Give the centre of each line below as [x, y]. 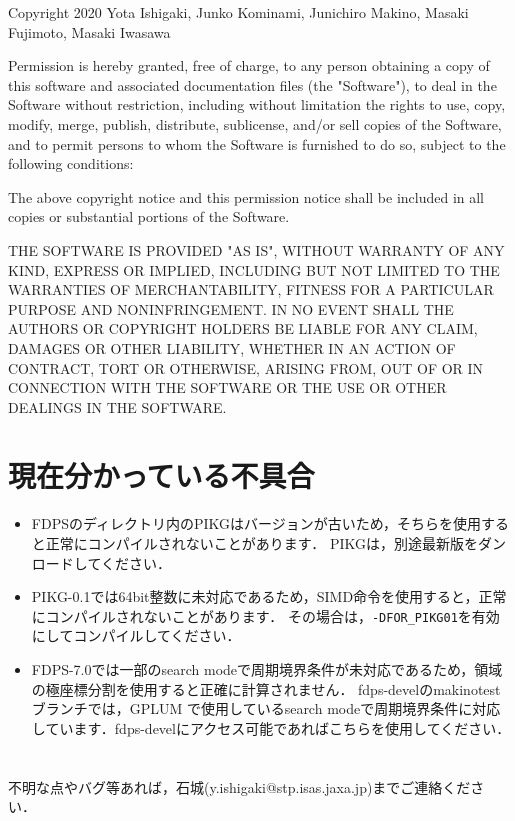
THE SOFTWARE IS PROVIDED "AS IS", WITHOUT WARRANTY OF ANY [256, 249]
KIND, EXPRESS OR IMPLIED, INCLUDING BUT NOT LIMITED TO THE [254, 269]
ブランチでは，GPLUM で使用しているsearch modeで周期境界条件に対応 [266, 708]
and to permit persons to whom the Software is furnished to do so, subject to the [257, 143]
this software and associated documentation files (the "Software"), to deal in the [252, 84]
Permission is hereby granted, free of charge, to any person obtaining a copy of [249, 65]
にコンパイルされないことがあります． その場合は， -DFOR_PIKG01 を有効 [265, 615]
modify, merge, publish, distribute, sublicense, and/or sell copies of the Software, [255, 123]
